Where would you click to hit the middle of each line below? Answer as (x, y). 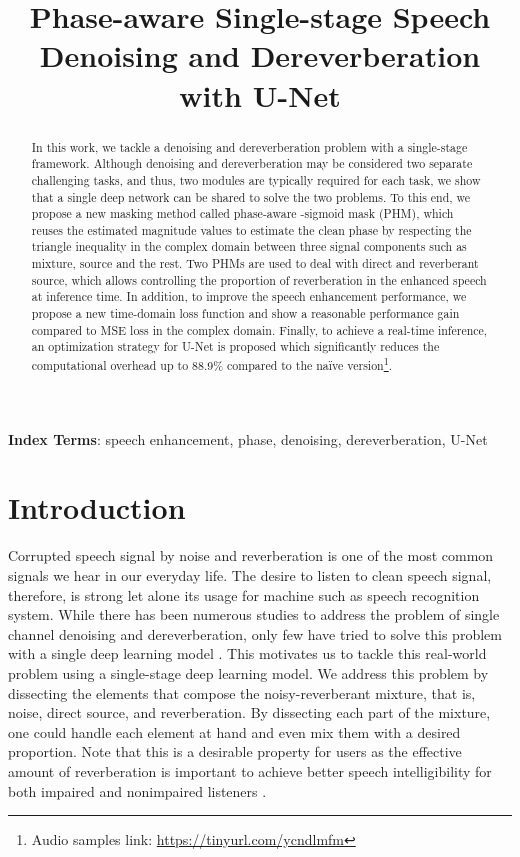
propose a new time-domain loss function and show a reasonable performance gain (245, 313)
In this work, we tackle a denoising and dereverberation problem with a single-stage (249, 146)
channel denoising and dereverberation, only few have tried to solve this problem (255, 633)
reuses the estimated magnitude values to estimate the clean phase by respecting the (251, 229)
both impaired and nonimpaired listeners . (137, 790)
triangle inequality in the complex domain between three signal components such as (249, 246)
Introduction (97, 507)
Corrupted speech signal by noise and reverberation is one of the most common (251, 555)
